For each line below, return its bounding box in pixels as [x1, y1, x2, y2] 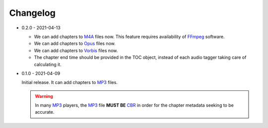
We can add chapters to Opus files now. [34, 41, 116, 46]
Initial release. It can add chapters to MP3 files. [21, 80, 118, 85]
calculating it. [34, 61, 62, 67]
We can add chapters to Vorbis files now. [34, 47, 118, 53]
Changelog [9, 7, 56, 18]
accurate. [35, 109, 55, 115]
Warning [35, 93, 53, 99]
